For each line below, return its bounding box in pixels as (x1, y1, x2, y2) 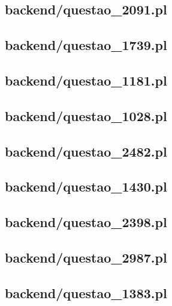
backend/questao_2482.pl (5, 142, 167, 160)
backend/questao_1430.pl (5, 177, 167, 196)
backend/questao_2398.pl (5, 213, 167, 231)
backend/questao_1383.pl (5, 283, 167, 302)
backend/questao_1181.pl (5, 70, 167, 89)
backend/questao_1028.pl (5, 106, 167, 125)
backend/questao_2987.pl (5, 248, 167, 266)
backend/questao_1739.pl (5, 36, 167, 54)
